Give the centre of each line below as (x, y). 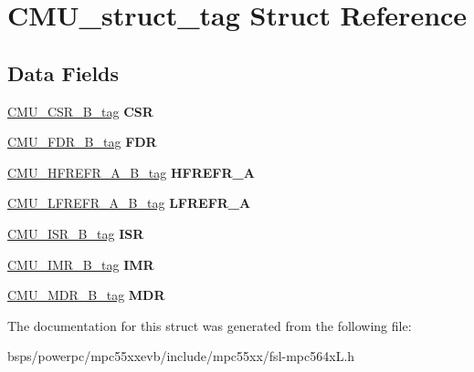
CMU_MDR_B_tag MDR (86, 295)
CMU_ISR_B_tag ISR (76, 233)
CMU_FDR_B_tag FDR (82, 142)
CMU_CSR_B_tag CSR (80, 111)
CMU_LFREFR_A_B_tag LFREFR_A (129, 203)
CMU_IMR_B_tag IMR (81, 264)
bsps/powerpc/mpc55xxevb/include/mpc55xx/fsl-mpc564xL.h (181, 356)
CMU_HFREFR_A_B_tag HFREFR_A (131, 172)
